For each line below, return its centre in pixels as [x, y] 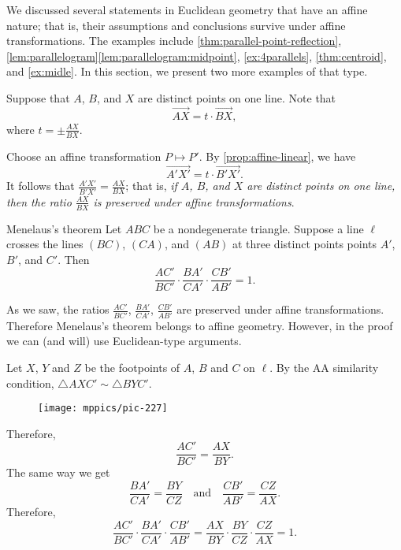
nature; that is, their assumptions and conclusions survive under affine [176, 25]
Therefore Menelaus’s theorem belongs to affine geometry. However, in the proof [200, 325]
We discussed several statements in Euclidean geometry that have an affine [187, 9]
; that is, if [151, 186]
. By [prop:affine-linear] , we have [277, 156]
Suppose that [38, 97]
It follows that [41, 186]
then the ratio [39, 201]
